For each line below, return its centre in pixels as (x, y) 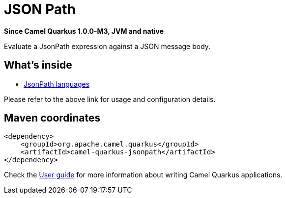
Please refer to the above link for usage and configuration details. (110, 99)
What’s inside (38, 65)
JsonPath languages (57, 84)
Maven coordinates (52, 118)
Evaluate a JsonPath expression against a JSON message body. (107, 46)
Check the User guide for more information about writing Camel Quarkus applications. (143, 175)
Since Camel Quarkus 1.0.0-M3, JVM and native (84, 31)
